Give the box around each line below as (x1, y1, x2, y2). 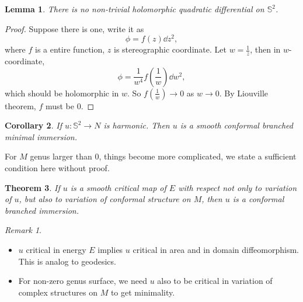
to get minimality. (110, 286, 175, 298)
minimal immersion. (5, 130, 78, 143)
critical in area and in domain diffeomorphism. (133, 244, 299, 256)
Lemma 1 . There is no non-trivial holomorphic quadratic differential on (5, 3, 264, 15)
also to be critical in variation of (157, 275, 273, 287)
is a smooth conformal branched (180, 119, 294, 131)
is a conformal (232, 193, 284, 205)
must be (45, 99, 74, 112)
